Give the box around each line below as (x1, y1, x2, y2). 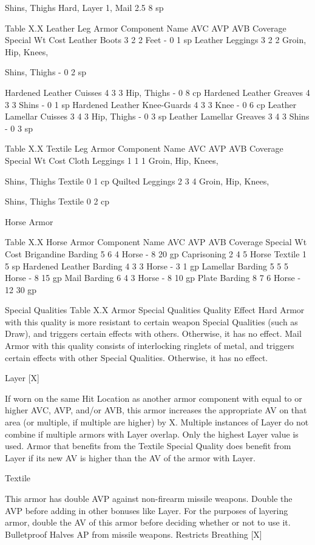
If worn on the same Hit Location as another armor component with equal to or (5, 391, 302, 404)
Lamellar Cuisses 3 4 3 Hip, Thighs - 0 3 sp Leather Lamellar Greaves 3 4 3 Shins (5, 110, 310, 123)
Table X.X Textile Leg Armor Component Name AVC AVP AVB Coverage (5, 142, 283, 155)
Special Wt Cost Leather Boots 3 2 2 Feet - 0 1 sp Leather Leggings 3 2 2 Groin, (5, 33, 307, 46)
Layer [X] (5, 371, 40, 384)
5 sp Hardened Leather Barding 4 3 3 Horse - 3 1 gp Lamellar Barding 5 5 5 (5, 259, 289, 272)
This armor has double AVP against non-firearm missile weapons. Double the (5, 492, 293, 504)
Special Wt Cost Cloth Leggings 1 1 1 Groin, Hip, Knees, (5, 154, 218, 166)
